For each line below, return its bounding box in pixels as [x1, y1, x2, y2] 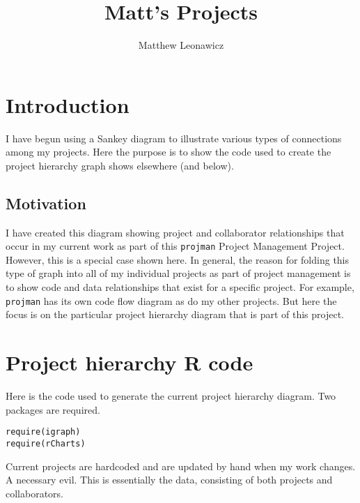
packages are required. [6, 402, 100, 416]
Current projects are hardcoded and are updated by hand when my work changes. [6, 458, 356, 473]
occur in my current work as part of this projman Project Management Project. [6, 239, 345, 253]
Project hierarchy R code [6, 348, 253, 377]
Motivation [6, 192, 86, 213]
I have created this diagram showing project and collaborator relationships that [6, 225, 345, 239]
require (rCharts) [6, 438, 86, 449]
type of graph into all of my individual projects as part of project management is [6, 266, 351, 280]
